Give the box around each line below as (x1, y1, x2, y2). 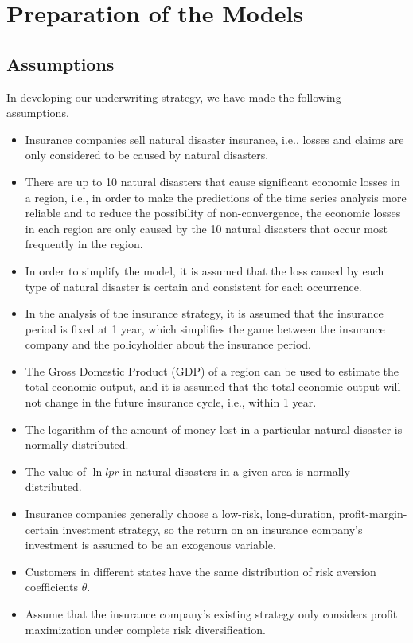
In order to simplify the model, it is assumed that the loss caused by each (25, 262, 384, 279)
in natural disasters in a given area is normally (123, 462, 350, 479)
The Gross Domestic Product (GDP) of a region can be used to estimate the (25, 362, 399, 379)
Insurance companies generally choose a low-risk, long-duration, (25, 505, 336, 522)
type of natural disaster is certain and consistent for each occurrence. (25, 278, 362, 294)
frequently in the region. (25, 236, 143, 252)
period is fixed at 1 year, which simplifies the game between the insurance (25, 320, 385, 337)
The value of (25, 462, 87, 479)
